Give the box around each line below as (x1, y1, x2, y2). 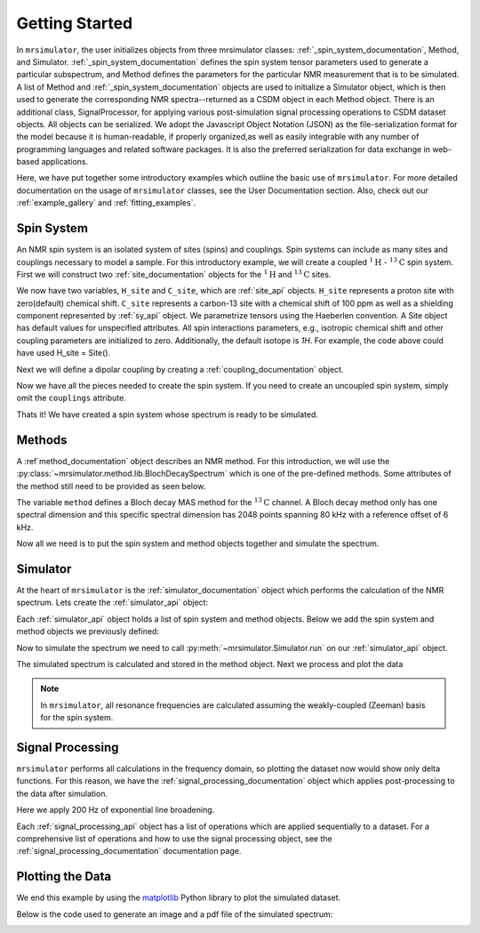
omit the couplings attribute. (16, 392, 126, 404)
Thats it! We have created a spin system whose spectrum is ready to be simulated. (16, 409, 319, 420)
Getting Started (16, 13, 133, 33)
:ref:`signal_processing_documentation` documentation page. (16, 846, 242, 857)
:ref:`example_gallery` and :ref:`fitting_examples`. (16, 197, 196, 208)
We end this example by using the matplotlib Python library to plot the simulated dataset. (16, 892, 341, 903)
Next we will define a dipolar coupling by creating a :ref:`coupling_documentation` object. (16, 364, 344, 374)
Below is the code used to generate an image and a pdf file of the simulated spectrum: (16, 908, 333, 920)
